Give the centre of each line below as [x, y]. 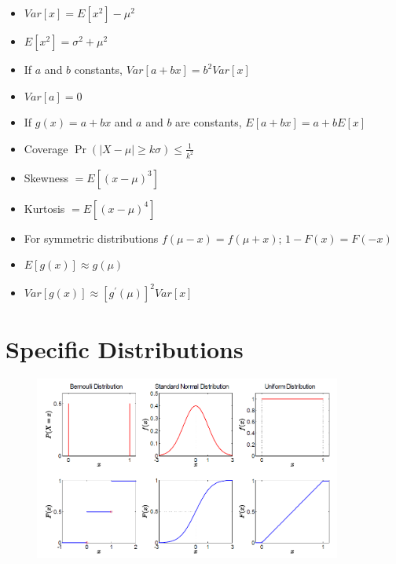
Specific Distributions [125, 348]
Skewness [46, 177]
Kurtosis [44, 208]
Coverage [46, 148]
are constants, [209, 122]
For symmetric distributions [91, 238]
